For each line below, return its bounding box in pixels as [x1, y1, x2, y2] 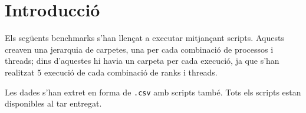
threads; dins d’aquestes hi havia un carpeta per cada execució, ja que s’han [5, 54, 279, 67]
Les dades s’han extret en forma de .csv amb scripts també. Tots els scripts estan [5, 85, 301, 98]
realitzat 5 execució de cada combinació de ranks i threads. [5, 66, 218, 78]
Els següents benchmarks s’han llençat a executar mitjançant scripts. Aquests [5, 32, 284, 44]
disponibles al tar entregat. [5, 97, 102, 109]
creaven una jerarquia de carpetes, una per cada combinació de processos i [5, 43, 274, 55]
